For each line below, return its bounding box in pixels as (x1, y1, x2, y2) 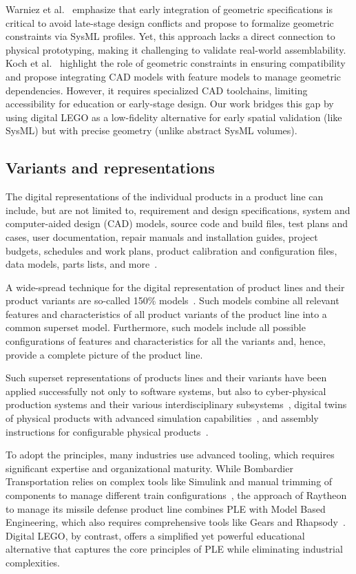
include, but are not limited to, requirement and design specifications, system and (6, 202, 350, 217)
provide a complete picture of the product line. (6, 347, 203, 361)
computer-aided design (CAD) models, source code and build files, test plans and (6, 216, 348, 231)
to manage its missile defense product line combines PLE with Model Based (6, 501, 326, 515)
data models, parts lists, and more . (6, 257, 158, 271)
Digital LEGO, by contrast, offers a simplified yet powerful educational (6, 528, 305, 542)
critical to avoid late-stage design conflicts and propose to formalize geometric (6, 15, 334, 30)
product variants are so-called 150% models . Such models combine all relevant (6, 293, 339, 308)
